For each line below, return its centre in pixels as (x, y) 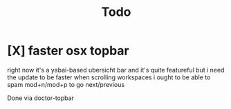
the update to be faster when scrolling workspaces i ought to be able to (109, 77)
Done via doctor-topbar (41, 98)
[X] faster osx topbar (68, 51)
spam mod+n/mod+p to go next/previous (66, 84)
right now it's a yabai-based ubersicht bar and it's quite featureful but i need (116, 70)
